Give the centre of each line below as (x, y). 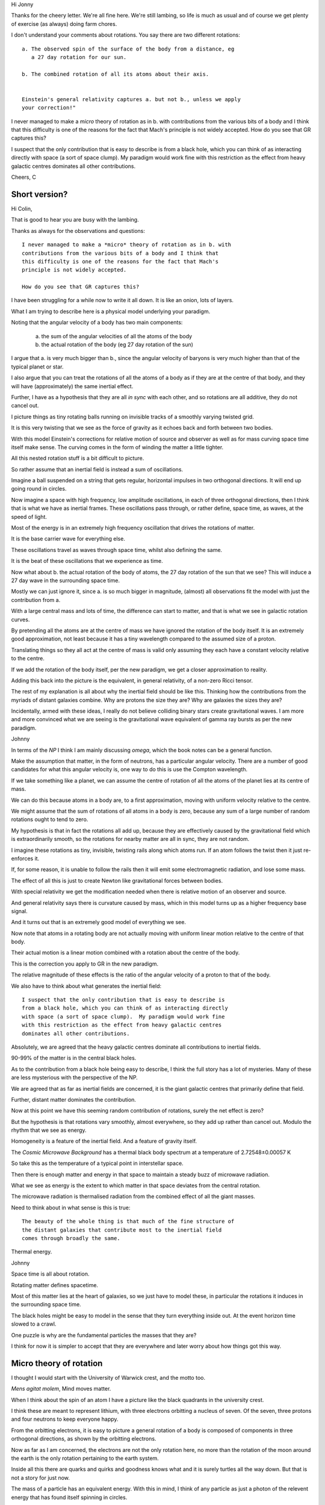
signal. (19, 911)
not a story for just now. (41, 1477)
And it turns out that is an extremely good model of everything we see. (99, 922)
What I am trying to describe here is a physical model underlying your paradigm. (111, 311)
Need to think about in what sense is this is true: (71, 1208)
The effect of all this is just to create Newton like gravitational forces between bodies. (117, 880)
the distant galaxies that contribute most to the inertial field (122, 1230)
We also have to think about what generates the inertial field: (86, 986)
